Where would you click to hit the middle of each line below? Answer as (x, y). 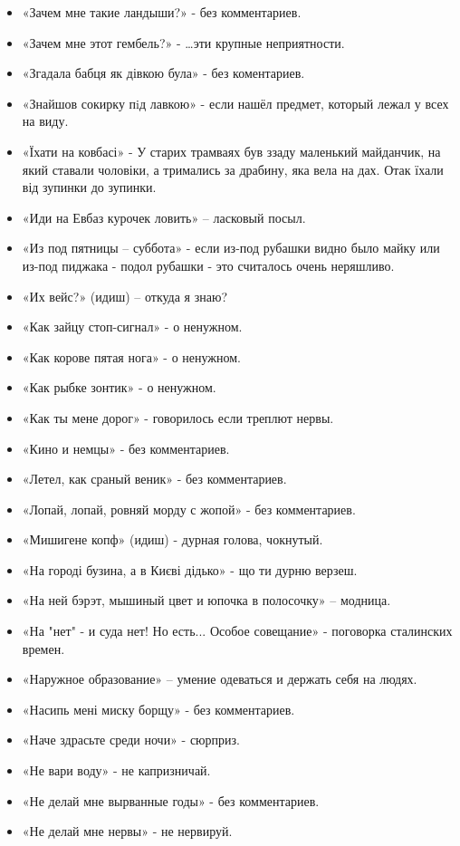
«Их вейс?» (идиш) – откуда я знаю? (125, 296)
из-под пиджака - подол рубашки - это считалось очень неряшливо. (208, 265)
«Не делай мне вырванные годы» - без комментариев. (171, 800)
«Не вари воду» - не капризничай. (116, 770)
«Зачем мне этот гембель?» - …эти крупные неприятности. (183, 42)
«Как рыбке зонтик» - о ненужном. (119, 387)
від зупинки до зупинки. (89, 187)
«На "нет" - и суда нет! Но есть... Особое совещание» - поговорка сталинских (237, 631)
